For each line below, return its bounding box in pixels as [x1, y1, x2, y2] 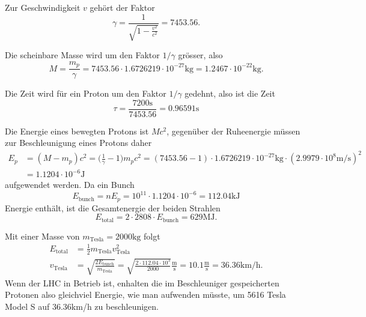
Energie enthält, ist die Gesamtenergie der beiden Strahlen [5, 201, 221, 214]
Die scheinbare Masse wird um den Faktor [5, 49, 160, 61]
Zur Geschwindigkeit [5, 1, 81, 13]
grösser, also [178, 49, 223, 61]
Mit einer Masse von [5, 229, 80, 242]
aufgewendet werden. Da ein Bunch [5, 178, 135, 191]
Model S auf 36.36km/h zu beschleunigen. [5, 300, 159, 312]
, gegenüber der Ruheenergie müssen [166, 124, 300, 137]
